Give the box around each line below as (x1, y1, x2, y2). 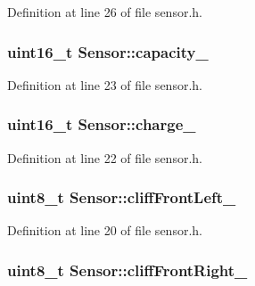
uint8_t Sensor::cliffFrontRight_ (7, 258, 248, 281)
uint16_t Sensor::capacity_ (7, 40, 209, 62)
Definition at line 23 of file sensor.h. (7, 75, 202, 94)
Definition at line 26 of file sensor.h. (7, 3, 202, 20)
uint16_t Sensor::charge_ (7, 113, 196, 135)
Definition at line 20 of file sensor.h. (7, 221, 202, 240)
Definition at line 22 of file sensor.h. (7, 148, 202, 167)
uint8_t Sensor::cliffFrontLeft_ (7, 186, 236, 208)
